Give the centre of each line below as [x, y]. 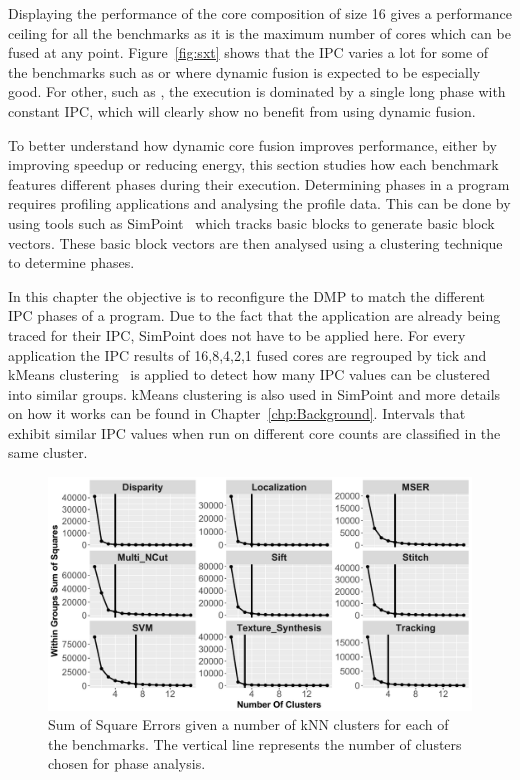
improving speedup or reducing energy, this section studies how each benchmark [253, 164]
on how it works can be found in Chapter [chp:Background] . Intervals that [237, 413]
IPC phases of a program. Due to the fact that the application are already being [254, 315]
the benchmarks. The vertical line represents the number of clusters [255, 743]
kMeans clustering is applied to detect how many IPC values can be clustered [249, 374]
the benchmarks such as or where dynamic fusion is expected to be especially [244, 71]
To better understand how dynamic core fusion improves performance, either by [252, 144]
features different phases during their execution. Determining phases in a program [259, 183]
